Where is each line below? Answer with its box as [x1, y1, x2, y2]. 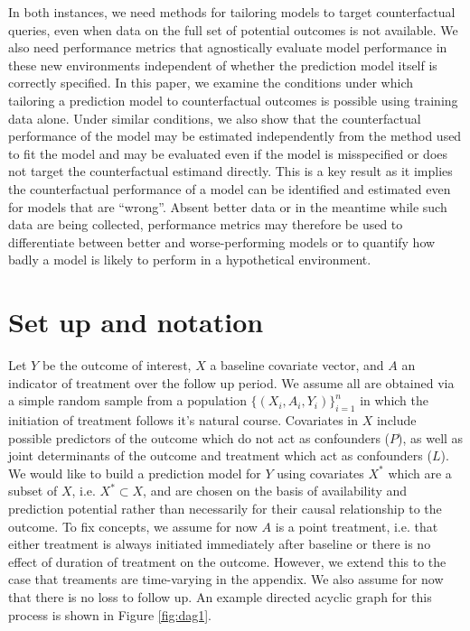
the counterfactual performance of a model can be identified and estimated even [8, 179, 451, 198]
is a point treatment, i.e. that [275, 516, 438, 535]
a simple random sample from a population [8, 391, 247, 410]
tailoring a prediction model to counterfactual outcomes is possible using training [8, 90, 458, 109]
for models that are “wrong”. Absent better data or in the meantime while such [8, 197, 447, 216]
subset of [8, 481, 58, 500]
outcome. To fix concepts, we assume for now [8, 516, 258, 535]
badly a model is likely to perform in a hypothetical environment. [8, 250, 371, 269]
